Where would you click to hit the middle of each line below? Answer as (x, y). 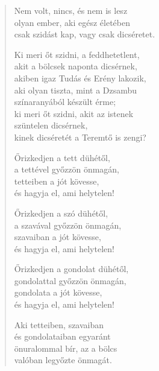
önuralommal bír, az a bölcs (66, 348)
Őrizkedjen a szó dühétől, (61, 213)
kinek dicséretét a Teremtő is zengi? (80, 137)
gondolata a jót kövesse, (58, 292)
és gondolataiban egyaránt (62, 336)
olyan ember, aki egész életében (72, 22)
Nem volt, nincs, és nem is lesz (71, 10)
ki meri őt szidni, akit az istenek (74, 113)
